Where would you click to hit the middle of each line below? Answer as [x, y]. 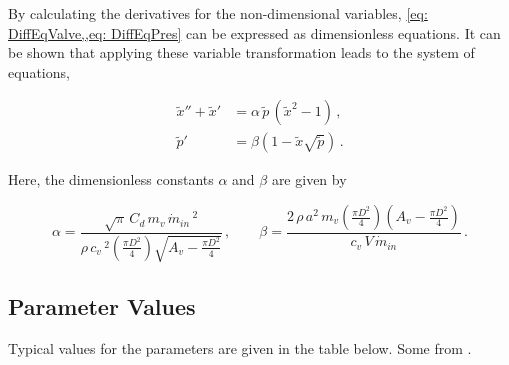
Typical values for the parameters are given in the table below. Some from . [240, 347]
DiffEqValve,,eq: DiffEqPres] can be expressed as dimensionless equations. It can [254, 32]
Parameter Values [102, 305]
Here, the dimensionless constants [111, 179]
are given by [309, 179]
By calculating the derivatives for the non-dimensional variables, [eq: [218, 13]
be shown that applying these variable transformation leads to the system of [241, 52]
